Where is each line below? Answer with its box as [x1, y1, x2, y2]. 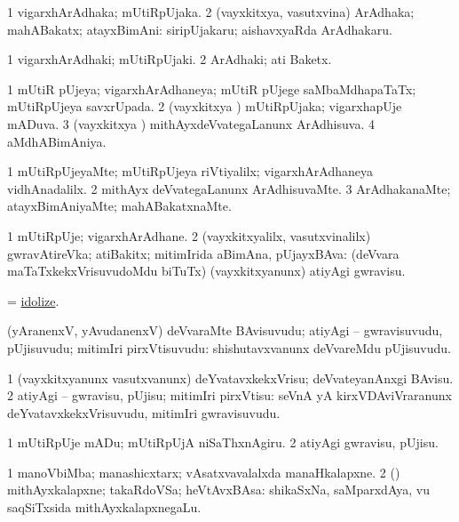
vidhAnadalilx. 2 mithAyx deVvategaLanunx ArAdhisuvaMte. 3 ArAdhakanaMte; [7, 179, 451, 197]
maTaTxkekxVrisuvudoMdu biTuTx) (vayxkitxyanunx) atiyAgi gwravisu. [7, 261, 406, 280]
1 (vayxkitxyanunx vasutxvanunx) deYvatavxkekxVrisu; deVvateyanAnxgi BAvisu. [7, 368, 454, 387]
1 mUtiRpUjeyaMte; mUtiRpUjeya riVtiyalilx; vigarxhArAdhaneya [7, 162, 374, 181]
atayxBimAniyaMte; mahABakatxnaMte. [7, 197, 232, 215]
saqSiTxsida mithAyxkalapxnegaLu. [7, 498, 202, 517]
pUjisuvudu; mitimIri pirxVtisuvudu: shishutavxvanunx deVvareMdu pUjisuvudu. [7, 338, 451, 357]
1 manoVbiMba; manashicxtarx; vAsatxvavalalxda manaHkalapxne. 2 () [7, 462, 400, 481]
